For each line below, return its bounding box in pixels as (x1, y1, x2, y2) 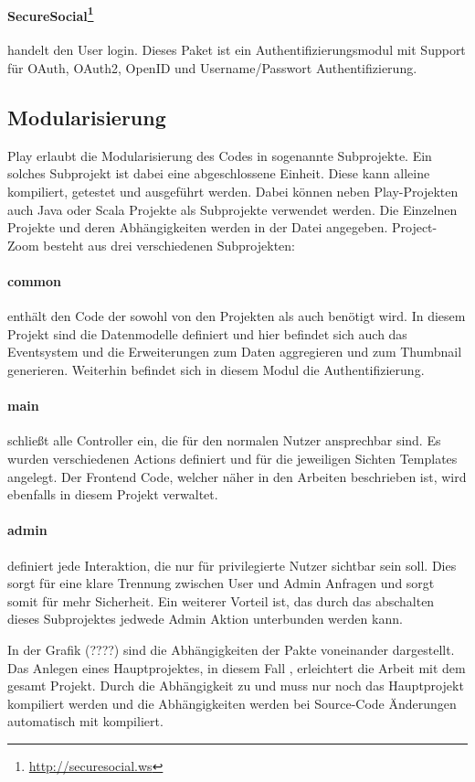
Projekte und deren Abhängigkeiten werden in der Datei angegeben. (7, 218, 388, 237)
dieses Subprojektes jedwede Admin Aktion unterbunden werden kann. (7, 609, 403, 628)
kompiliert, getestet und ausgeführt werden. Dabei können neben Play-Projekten (7, 182, 459, 201)
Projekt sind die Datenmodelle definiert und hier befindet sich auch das (7, 324, 407, 343)
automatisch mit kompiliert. (7, 712, 164, 731)
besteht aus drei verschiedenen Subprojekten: (43, 235, 295, 254)
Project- (391, 218, 438, 237)
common (7, 272, 62, 290)
